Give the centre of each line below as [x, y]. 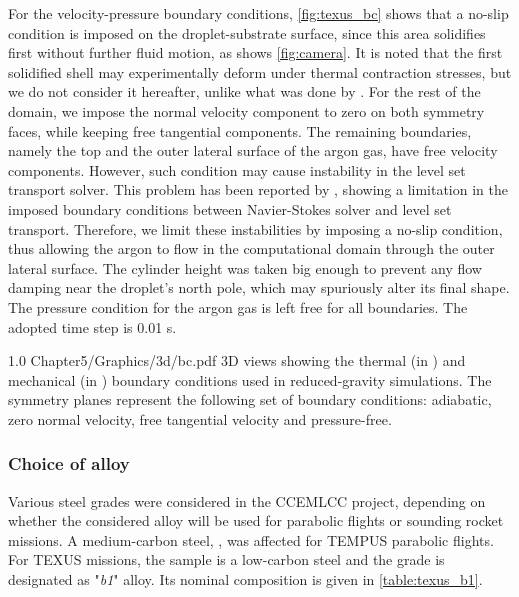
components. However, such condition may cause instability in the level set [237, 169]
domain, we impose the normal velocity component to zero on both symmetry [246, 110]
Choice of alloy [69, 463]
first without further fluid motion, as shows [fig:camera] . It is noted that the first [255, 52]
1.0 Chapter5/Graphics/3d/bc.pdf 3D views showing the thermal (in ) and [237, 360]
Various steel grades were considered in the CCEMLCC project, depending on [247, 500]
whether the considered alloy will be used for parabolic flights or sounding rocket [256, 520]
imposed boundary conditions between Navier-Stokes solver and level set [230, 208]
